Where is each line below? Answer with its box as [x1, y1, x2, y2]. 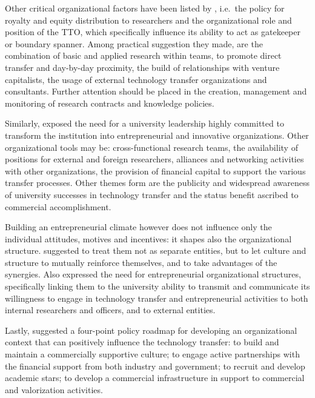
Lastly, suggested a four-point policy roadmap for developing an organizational [5, 323, 297, 336]
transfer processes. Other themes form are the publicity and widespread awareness [5, 176, 310, 189]
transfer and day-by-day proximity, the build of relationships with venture [5, 61, 280, 73]
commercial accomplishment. [5, 200, 111, 213]
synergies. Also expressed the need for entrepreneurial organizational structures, [5, 268, 301, 280]
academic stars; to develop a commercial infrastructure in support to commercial [5, 371, 305, 384]
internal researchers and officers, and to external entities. [5, 303, 216, 316]
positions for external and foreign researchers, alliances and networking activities [5, 153, 304, 165]
